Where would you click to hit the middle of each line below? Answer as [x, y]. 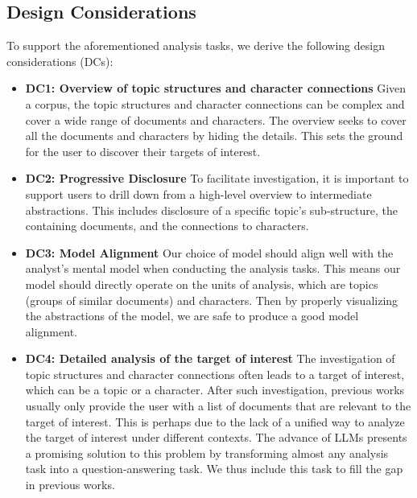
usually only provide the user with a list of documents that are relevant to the [218, 406]
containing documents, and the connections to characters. [167, 226]
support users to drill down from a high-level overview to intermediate [198, 193]
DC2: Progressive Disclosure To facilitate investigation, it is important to [217, 178]
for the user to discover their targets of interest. [143, 151]
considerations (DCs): [60, 61]
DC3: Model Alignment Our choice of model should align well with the [209, 252]
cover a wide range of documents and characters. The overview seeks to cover [216, 119]
